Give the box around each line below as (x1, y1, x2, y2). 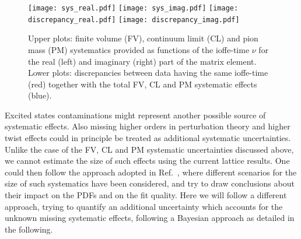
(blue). (28, 89, 52, 101)
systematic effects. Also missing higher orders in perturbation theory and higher (5, 120, 290, 132)
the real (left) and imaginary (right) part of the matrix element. (28, 55, 257, 67)
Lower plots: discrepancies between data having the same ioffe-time (28, 66, 268, 79)
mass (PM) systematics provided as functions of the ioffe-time (28, 43, 250, 55)
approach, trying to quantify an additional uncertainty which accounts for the (5, 200, 283, 212)
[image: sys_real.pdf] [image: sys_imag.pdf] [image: (28, 4, 239, 12)
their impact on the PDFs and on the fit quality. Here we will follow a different (5, 189, 287, 201)
